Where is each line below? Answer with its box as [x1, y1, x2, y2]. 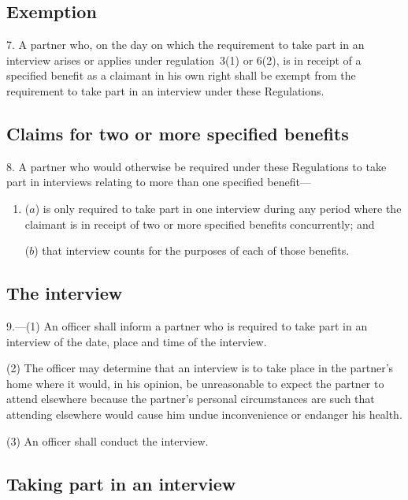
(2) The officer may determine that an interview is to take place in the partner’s [6, 360, 394, 376]
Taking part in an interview [6, 471, 236, 495]
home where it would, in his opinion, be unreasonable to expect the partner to [6, 375, 384, 391]
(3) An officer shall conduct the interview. [6, 432, 209, 449]
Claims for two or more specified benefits [6, 121, 349, 145]
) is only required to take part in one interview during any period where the [35, 200, 402, 216]
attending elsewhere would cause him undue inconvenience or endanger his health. [6, 405, 402, 422]
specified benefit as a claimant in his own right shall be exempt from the [6, 67, 356, 84]
